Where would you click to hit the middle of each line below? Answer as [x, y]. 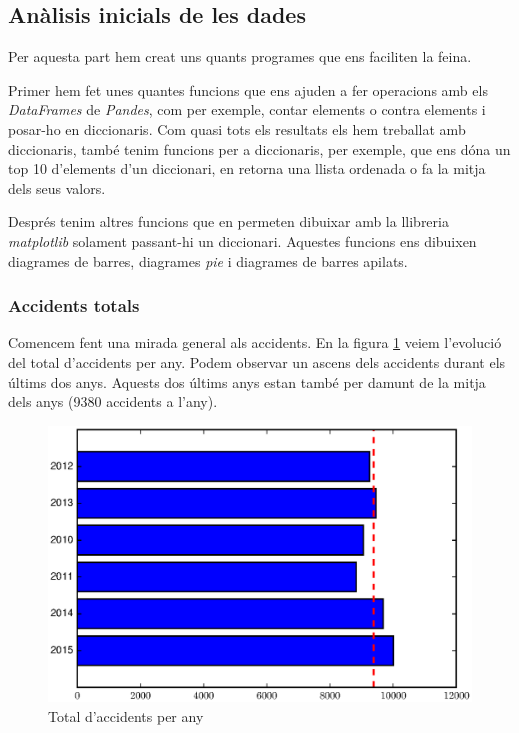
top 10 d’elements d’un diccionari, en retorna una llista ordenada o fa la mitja [247, 168]
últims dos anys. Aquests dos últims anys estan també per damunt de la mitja [247, 381]
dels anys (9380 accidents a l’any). [113, 401]
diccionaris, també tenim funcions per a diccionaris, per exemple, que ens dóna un [259, 148]
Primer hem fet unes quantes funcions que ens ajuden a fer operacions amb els [248, 89]
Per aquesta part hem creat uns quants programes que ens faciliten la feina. [240, 56]
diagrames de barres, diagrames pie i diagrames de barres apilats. [208, 260]
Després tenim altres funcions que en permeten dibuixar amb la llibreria [228, 221]
